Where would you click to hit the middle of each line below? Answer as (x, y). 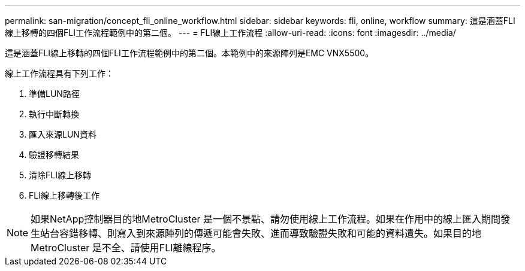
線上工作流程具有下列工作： (59, 73)
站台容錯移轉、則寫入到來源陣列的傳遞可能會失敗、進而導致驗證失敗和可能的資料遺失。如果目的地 (261, 233)
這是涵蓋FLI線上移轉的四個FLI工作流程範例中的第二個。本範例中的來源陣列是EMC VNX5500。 (189, 53)
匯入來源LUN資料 (63, 134)
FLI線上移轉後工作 (64, 195)
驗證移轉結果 (54, 155)
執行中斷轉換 (54, 114)
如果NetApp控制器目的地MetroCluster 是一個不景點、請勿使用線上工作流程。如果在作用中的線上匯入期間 (266, 219)
